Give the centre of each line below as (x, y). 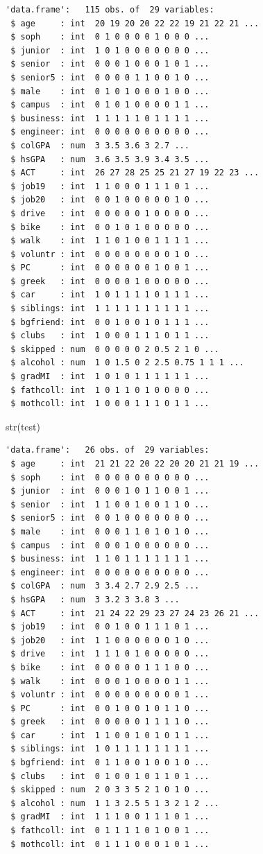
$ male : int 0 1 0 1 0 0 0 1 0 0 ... (110, 91)
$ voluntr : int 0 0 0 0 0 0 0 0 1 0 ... (110, 254)
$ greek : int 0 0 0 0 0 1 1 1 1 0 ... (110, 722)
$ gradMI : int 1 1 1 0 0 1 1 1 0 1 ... (110, 817)
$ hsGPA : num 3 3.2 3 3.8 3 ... (95, 599)
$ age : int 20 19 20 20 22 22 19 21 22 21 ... (135, 23)
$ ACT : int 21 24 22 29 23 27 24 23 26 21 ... (135, 613)
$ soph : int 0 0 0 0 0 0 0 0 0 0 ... (110, 477)
